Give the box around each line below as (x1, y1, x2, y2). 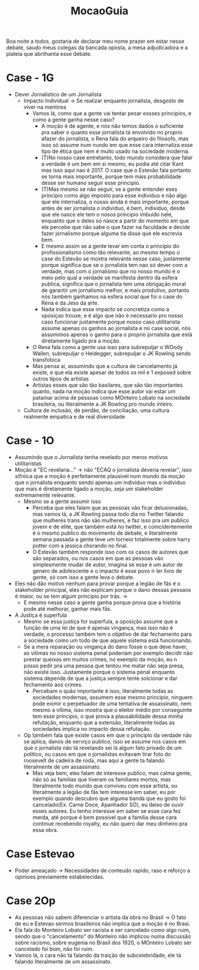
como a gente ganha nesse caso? (32, 116, 115, 123)
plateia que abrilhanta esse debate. (6, 51, 92, 58)
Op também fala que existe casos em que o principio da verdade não (23, 732, 192, 739)
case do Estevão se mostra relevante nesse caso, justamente (41, 255, 191, 262)
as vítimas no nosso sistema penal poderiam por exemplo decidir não (23, 649, 193, 657)
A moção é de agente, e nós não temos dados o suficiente (41, 123, 184, 130)
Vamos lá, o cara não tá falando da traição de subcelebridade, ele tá (14, 952, 182, 959)
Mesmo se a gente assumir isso (23, 498, 101, 505)
